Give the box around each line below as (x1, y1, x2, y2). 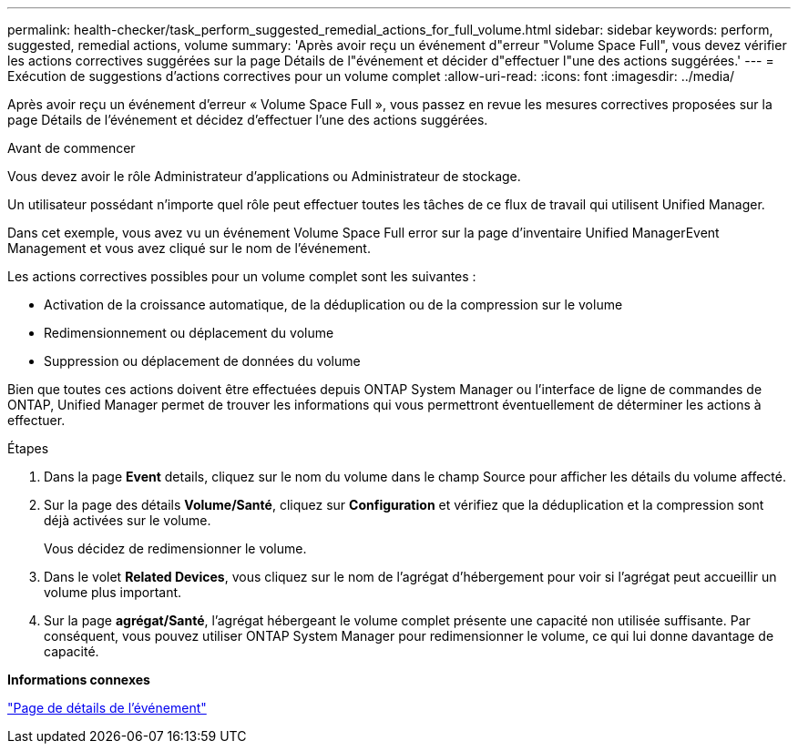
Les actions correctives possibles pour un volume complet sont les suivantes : (7, 269, 476, 284)
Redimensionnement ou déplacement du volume (44, 325, 334, 340)
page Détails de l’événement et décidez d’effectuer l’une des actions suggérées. (7, 112, 488, 127)
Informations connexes (7, 672, 150, 687)
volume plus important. (44, 584, 182, 600)
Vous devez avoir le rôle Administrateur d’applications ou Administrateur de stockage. (7, 168, 521, 184)
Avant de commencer (7, 140, 136, 156)
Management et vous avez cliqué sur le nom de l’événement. (7, 240, 371, 256)
